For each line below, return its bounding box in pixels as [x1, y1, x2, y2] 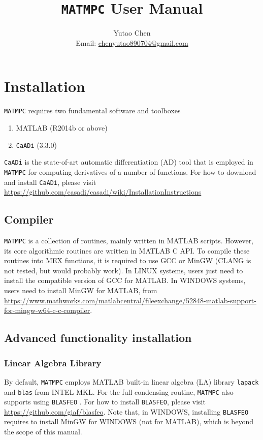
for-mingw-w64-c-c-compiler [4, 305, 90, 316]
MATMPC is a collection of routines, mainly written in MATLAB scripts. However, [4, 235, 254, 246]
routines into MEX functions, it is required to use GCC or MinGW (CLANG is [4, 255, 251, 266]
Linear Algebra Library [4, 356, 102, 369]
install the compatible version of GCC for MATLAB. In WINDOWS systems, [4, 275, 246, 286]
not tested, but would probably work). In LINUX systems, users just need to [4, 265, 243, 275]
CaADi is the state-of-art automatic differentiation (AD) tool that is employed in [4, 156, 253, 167]
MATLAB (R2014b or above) [16, 122, 108, 133]
